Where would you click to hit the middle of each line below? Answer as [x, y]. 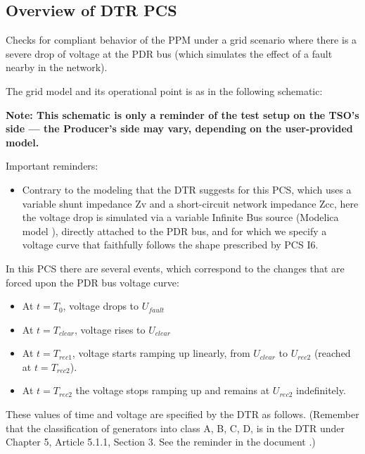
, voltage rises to [110, 329]
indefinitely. [321, 390]
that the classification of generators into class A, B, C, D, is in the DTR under [175, 428]
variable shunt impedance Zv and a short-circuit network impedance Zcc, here [190, 203]
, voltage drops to [101, 306]
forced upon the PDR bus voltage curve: [92, 282]
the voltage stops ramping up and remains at [173, 390]
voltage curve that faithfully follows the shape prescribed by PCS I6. [170, 245]
